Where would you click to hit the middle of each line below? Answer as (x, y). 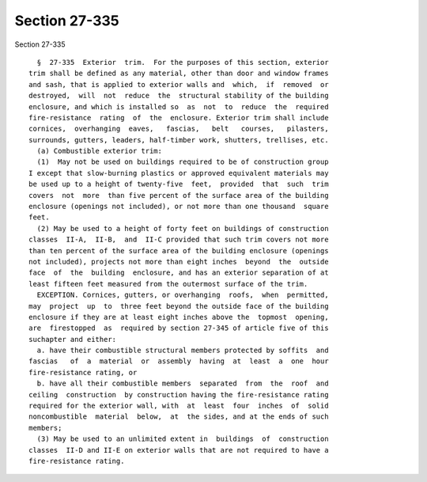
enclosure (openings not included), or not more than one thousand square (179, 207)
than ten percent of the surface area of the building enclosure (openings (179, 250)
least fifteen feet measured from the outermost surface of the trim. (168, 284)
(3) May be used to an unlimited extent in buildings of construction (183, 439)
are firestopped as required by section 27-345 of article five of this (179, 328)
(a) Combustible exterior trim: (99, 151)
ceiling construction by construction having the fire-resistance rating (179, 395)
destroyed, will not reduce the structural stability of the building (179, 96)
